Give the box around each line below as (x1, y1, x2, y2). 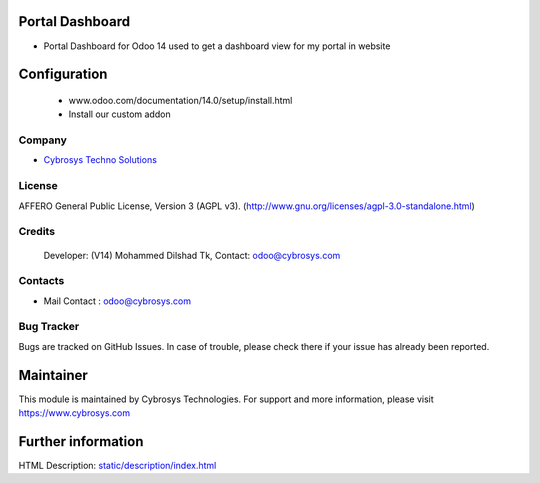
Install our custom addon (68, 108, 171, 120)
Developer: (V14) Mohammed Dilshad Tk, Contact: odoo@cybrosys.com (43, 249, 341, 261)
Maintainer (18, 366, 89, 384)
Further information (18, 433, 144, 450)
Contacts (18, 274, 65, 288)
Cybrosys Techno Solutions (43, 154, 157, 166)
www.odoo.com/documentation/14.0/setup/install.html (68, 94, 293, 106)
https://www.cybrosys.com (18, 407, 130, 419)
